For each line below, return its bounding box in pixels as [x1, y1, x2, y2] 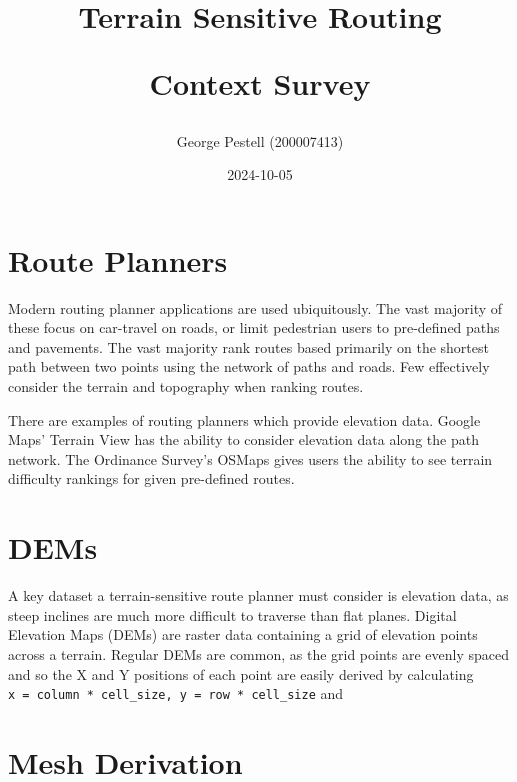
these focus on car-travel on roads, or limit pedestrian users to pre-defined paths [8, 317, 500, 338]
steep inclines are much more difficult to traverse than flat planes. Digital [8, 604, 457, 625]
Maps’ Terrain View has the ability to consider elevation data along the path [8, 429, 479, 450]
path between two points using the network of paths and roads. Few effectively [8, 356, 490, 377]
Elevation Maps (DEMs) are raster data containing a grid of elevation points [8, 624, 478, 645]
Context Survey [149, 63, 371, 104]
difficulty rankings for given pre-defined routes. [8, 468, 295, 489]
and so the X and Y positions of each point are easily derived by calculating [8, 663, 474, 684]
